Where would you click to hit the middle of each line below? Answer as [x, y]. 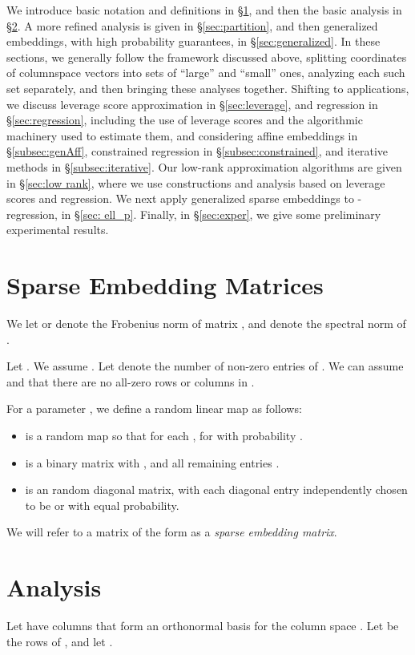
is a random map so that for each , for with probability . [164, 435]
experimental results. [58, 230]
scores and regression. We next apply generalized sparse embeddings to [180, 198]
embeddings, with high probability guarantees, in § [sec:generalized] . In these [193, 41]
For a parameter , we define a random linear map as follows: [154, 408]
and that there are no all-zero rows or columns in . [131, 381]
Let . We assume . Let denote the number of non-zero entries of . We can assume [205, 366]
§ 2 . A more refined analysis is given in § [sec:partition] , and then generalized [192, 25]
